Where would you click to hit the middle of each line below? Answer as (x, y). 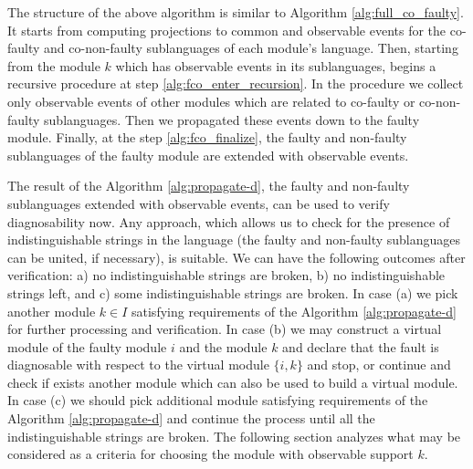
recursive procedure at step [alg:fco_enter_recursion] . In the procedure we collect (236, 83)
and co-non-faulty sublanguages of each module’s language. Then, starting (251, 48)
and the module (223, 346)
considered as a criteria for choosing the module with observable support (210, 454)
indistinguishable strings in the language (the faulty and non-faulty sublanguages (234, 240)
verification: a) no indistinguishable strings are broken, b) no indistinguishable (226, 275)
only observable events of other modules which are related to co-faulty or (211, 101)
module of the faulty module (87, 346)
